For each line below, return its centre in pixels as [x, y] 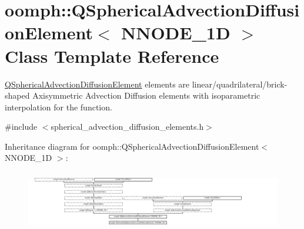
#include [21, 127]
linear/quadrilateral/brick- [240, 84]
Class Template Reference [112, 55]
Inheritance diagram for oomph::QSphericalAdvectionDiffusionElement [132, 146]
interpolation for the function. [59, 107]
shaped [17, 95]
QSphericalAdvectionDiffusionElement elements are [97, 84]
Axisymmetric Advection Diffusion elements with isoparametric [146, 95]
